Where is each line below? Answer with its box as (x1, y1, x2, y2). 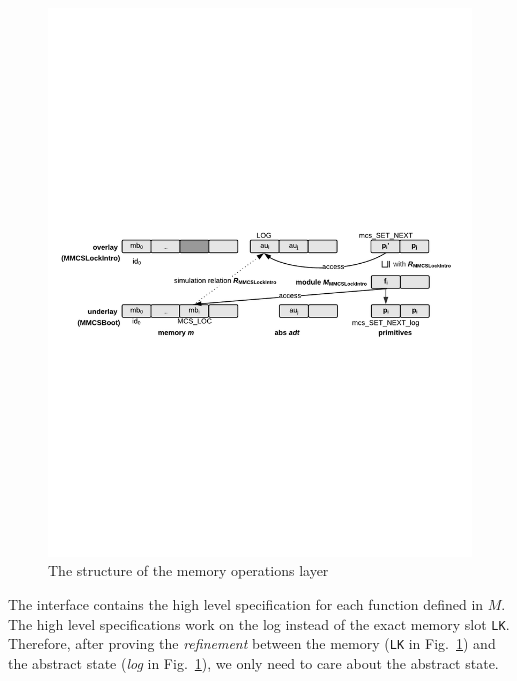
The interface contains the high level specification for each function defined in (8, 594, 484, 615)
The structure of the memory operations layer (48, 560, 329, 581)
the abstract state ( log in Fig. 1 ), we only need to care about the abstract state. (8, 652, 499, 673)
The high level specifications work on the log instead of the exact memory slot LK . (8, 613, 510, 634)
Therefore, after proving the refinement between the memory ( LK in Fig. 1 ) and (8, 633, 496, 654)
